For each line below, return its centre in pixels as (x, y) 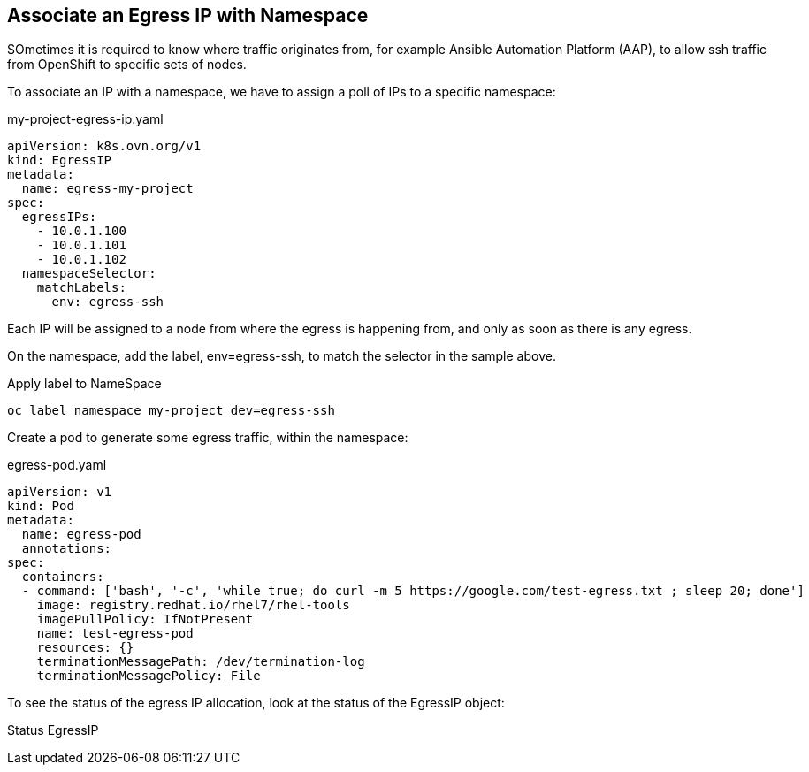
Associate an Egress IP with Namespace (188, 15)
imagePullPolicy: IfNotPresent (145, 619)
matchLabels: (81, 288)
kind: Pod (41, 506)
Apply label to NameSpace (84, 384)
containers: (63, 577)
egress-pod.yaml (57, 465)
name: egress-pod (81, 535)
